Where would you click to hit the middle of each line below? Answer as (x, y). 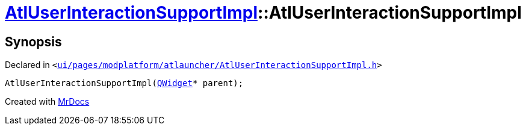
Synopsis (33, 42)
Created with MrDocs (47, 102)
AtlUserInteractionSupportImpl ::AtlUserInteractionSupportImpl (263, 13)
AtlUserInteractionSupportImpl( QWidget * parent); (124, 83)
